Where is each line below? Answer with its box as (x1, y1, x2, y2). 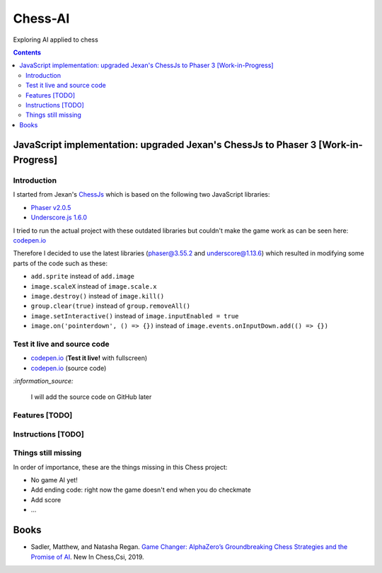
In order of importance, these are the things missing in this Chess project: (13, 463, 228, 471)
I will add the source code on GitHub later (30, 393, 152, 401)
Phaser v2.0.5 (30, 203, 71, 212)
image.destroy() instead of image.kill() (30, 291, 165, 300)
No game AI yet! (30, 476, 78, 485)
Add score (30, 495, 62, 504)
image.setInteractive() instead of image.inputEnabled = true (30, 311, 239, 320)
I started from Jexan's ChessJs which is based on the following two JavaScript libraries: (13, 190, 270, 199)
